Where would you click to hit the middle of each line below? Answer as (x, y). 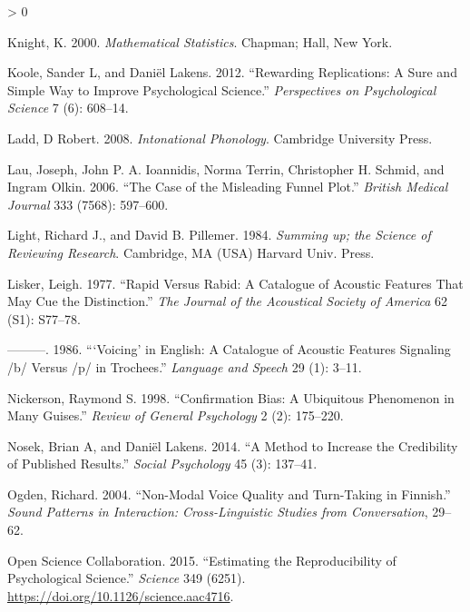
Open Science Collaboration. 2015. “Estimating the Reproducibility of (202, 560)
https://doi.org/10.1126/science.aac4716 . (121, 595)
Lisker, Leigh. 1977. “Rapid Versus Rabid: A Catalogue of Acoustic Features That (235, 283)
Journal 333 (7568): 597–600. (88, 204)
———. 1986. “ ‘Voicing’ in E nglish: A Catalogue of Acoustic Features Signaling (229, 349)
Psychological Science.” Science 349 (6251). (127, 578)
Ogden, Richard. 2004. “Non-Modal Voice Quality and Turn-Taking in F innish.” (229, 494)
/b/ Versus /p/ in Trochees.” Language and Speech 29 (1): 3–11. (185, 366)
